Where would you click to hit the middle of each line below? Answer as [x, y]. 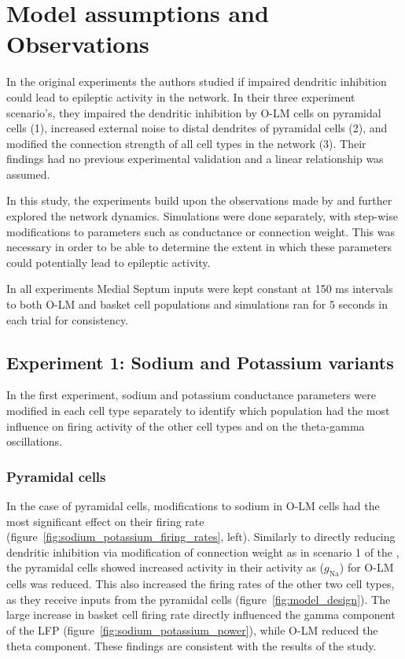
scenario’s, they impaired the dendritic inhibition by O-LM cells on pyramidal [194, 112]
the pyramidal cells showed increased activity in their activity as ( [166, 567]
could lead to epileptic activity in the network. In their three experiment [181, 96]
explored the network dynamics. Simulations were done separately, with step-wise [202, 216]
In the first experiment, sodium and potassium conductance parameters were [191, 395]
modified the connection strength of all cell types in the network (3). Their [186, 143]
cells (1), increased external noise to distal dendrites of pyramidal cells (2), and [197, 128]
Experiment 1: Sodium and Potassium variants [200, 362]
